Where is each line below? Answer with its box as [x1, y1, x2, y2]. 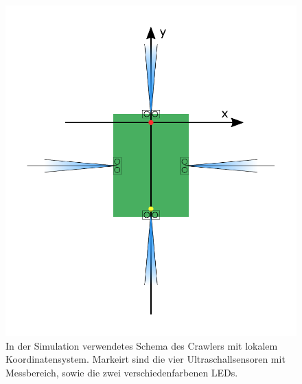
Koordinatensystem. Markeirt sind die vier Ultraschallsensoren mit [5, 352, 286, 366]
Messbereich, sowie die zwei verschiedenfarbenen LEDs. [5, 365, 238, 379]
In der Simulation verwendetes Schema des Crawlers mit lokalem [5, 338, 278, 352]
